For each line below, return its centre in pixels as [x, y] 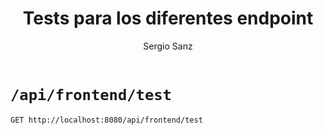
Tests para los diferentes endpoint [168, 18]
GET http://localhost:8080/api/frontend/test [106, 120]
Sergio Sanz [168, 46]
